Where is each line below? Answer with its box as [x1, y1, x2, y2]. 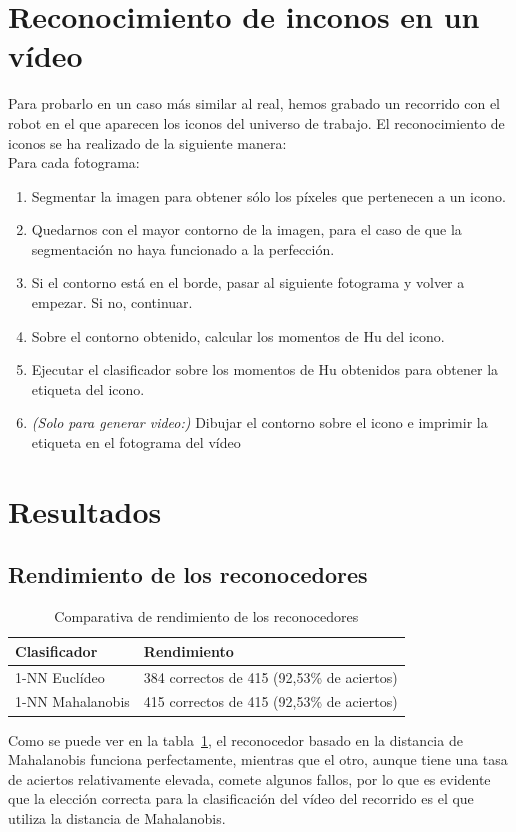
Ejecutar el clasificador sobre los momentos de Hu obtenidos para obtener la [31, 359, 499, 380]
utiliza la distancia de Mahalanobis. [8, 807, 226, 828]
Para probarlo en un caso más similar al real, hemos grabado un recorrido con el [8, 93, 501, 114]
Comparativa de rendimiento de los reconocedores [54, 606, 359, 627]
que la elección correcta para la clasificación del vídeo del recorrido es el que [8, 788, 474, 809]
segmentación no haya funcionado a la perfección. [31, 238, 335, 259]
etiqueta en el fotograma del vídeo [31, 432, 241, 453]
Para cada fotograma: [8, 152, 140, 173]
